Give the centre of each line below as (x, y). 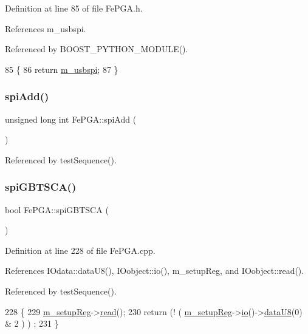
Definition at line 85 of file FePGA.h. (74, 8)
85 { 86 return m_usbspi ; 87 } (62, 69)
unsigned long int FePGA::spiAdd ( (71, 119)
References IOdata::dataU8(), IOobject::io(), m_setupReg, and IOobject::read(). (155, 271)
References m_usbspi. (46, 28)
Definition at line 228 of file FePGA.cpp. (80, 250)
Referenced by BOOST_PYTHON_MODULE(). (97, 49)
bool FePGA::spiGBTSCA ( (57, 209)
